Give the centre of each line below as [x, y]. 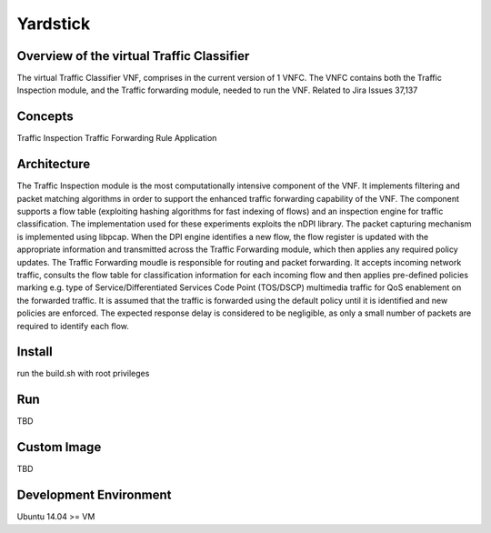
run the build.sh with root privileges [83, 374]
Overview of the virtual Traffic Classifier [133, 56]
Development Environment [94, 495]
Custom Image [59, 447]
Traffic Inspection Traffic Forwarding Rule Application [117, 138]
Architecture [54, 164]
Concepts [45, 117]
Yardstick [54, 24]
